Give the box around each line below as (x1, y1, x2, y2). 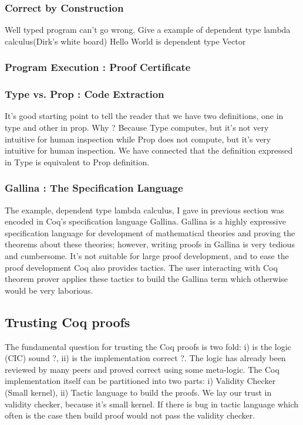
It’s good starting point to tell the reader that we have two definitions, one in (5, 110, 284, 122)
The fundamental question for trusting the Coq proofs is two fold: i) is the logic (5, 340, 291, 352)
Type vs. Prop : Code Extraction (5, 87, 164, 101)
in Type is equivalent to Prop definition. (5, 155, 150, 168)
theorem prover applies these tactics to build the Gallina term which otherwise (5, 273, 288, 285)
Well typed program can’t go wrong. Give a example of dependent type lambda (5, 23, 291, 36)
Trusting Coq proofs (5, 312, 130, 331)
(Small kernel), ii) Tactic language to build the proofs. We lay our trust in (5, 386, 272, 398)
